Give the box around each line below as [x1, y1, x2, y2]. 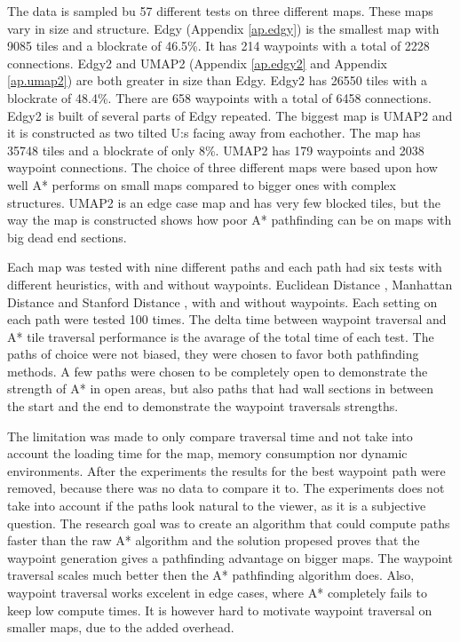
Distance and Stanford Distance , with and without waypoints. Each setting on [7, 292, 438, 311]
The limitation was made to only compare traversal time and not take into [7, 426, 413, 445]
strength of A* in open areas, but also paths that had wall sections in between [7, 379, 434, 398]
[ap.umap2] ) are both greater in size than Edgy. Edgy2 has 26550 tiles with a [7, 71, 427, 90]
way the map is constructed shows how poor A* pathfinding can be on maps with [7, 210, 452, 229]
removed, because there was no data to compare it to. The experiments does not [7, 479, 445, 497]
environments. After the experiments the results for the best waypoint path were [7, 461, 446, 480]
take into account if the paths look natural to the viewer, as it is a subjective [7, 496, 426, 515]
